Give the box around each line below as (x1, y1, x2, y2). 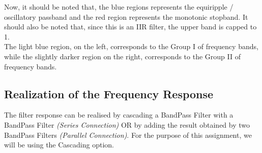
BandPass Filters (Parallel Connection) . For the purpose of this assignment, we (4, 129, 252, 140)
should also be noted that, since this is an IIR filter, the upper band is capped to (4, 21, 257, 32)
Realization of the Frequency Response (4, 86, 214, 101)
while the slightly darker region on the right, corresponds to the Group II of (4, 51, 241, 61)
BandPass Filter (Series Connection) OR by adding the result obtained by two (4, 119, 250, 130)
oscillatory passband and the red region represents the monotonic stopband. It (4, 11, 248, 22)
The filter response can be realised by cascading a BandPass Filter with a (4, 109, 234, 120)
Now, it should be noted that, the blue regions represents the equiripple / (4, 2, 234, 12)
